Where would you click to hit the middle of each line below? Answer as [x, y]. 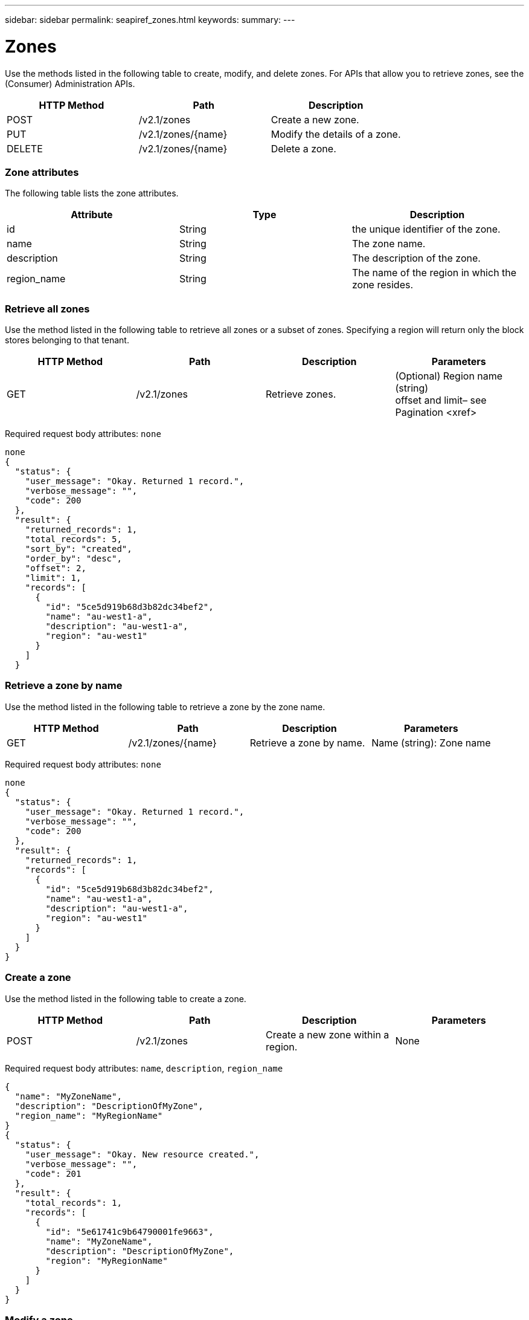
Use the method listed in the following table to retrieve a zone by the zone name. [165, 707]
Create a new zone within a [328, 1034]
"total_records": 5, [73, 539]
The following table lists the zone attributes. [92, 193]
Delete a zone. [303, 148]
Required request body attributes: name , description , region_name [144, 1068]
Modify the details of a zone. [336, 134]
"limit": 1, [53, 578]
